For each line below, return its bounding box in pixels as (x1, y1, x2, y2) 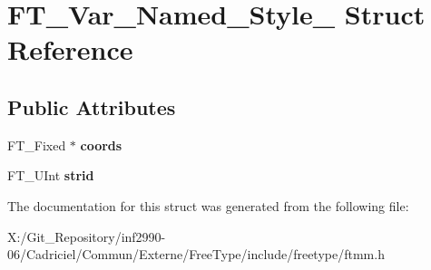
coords (80, 135, 122, 154)
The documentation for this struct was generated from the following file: (7, 196, 409, 215)
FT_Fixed (7, 135, 66, 154)
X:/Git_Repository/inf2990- (7, 227, 166, 246)
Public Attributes (7, 92, 176, 121)
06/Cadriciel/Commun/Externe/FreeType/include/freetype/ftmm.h (7, 245, 385, 264)
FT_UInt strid (7, 166, 94, 185)
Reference (7, 31, 133, 68)
